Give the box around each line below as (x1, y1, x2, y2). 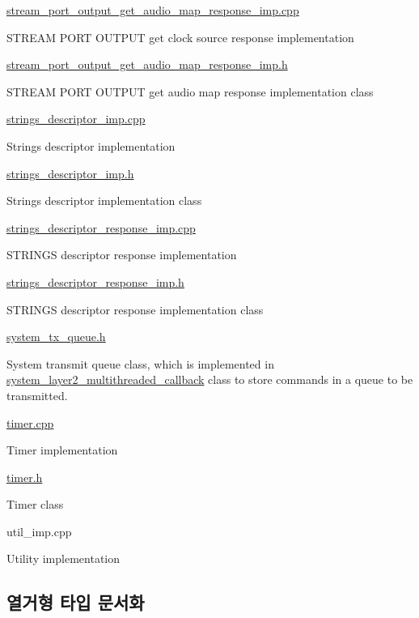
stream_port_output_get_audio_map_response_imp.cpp (6, 2, 299, 18)
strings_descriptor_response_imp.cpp (6, 219, 196, 236)
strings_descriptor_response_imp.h (6, 273, 184, 290)
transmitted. (6, 386, 68, 403)
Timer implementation (6, 441, 118, 458)
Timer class (6, 496, 64, 513)
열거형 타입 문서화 (6, 590, 145, 615)
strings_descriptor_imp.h (6, 164, 134, 181)
